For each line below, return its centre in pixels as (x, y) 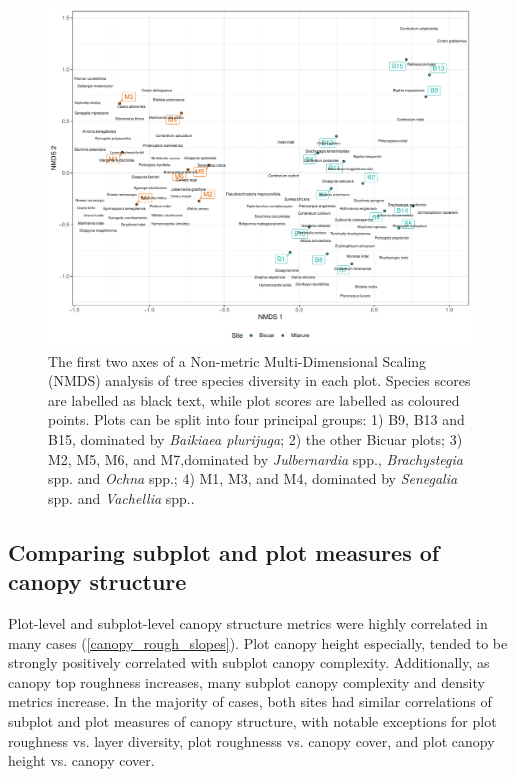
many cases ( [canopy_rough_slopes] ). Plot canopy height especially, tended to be (258, 642)
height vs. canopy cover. (81, 760)
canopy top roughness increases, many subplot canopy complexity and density (246, 681)
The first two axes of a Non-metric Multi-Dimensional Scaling (237, 360)
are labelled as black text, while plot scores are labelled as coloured (254, 399)
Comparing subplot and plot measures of (224, 551)
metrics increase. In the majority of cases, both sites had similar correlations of (250, 701)
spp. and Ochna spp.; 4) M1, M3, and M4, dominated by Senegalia (253, 478)
